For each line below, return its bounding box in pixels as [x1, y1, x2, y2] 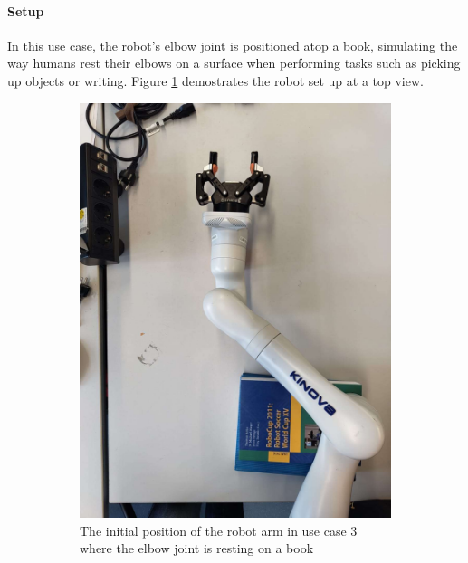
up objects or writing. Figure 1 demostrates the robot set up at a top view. [7, 71, 424, 90]
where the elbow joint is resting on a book [80, 539, 314, 558]
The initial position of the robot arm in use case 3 [80, 520, 358, 539]
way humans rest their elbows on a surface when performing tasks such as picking [7, 53, 461, 72]
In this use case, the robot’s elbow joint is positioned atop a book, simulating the [7, 35, 458, 54]
